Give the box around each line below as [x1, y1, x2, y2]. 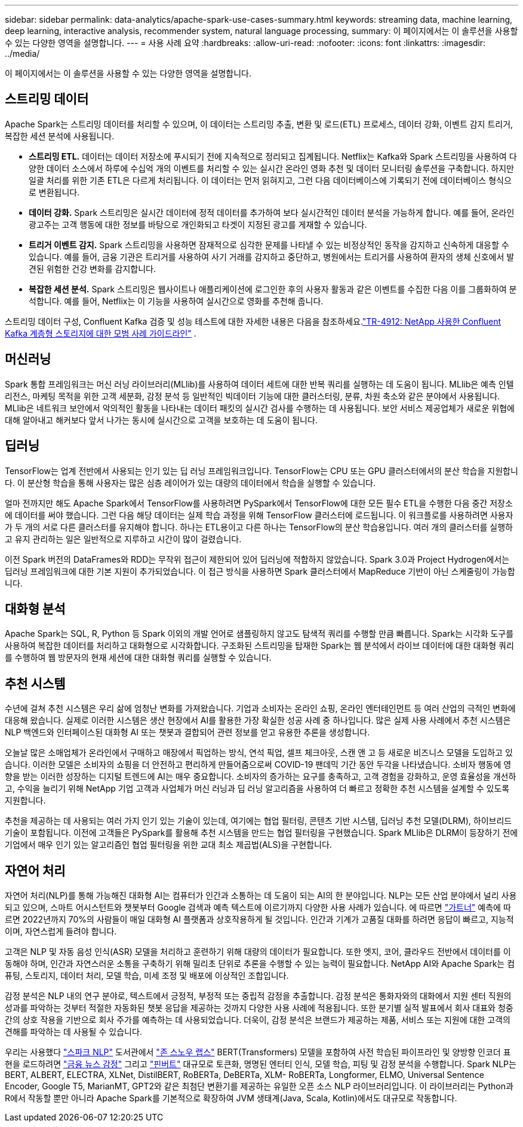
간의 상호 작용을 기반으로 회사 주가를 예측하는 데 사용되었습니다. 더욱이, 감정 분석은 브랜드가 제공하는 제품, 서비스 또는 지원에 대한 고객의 [5, 1015, 510, 1025]
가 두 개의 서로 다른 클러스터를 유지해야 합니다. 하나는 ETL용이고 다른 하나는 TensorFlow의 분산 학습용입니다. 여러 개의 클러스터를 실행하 [5, 521, 513, 532]
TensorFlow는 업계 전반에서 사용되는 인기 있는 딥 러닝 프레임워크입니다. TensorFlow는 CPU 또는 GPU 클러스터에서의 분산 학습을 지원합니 [5, 465, 518, 476]
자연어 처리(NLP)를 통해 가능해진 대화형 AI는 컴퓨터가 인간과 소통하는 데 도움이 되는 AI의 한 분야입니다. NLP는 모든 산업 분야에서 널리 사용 [5, 890, 517, 901]
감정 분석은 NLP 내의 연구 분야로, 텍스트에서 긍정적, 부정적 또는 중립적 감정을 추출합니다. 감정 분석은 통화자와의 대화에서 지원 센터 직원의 [5, 991, 512, 1001]
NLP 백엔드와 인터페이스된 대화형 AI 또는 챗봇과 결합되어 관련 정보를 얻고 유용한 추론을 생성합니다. [5, 727, 370, 738]
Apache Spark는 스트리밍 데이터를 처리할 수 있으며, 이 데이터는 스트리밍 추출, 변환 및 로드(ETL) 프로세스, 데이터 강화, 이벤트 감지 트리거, [5, 118, 513, 129]
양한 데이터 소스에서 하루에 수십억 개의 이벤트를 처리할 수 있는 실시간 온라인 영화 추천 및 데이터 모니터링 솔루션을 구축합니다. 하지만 [29, 163, 515, 173]
